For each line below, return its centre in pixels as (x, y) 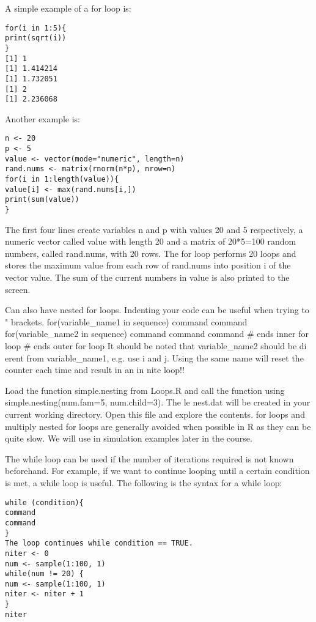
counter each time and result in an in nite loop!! (95, 370)
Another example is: (43, 118)
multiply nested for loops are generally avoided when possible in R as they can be (158, 426)
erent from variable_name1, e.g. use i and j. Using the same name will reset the (154, 357)
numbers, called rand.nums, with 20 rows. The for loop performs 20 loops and (151, 253)
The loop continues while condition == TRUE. (99, 543)
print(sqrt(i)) (36, 38)
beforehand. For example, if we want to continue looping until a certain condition (157, 471)
